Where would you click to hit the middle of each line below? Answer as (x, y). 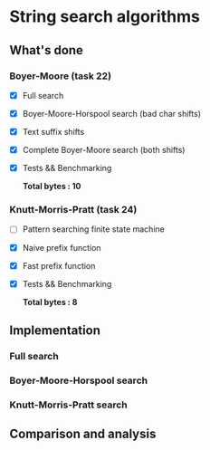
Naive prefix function (62, 247)
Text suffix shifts (53, 132)
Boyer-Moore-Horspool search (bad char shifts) (112, 113)
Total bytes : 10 (52, 187)
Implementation (55, 331)
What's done (47, 50)
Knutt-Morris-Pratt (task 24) (73, 210)
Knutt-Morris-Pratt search (69, 405)
